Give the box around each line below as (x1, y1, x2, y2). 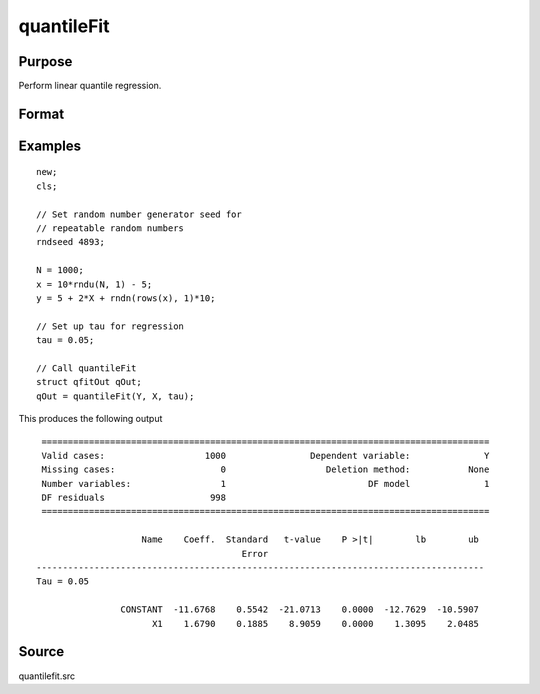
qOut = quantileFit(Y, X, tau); (36, 390, 195, 402)
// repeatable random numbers (36, 223, 185, 234)
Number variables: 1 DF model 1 (41, 478, 490, 489)
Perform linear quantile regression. (18, 80, 162, 92)
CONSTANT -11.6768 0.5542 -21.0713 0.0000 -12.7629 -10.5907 (120, 604, 480, 615)
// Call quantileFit (36, 362, 137, 374)
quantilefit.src (18, 670, 76, 682)
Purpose (18, 53, 73, 70)
